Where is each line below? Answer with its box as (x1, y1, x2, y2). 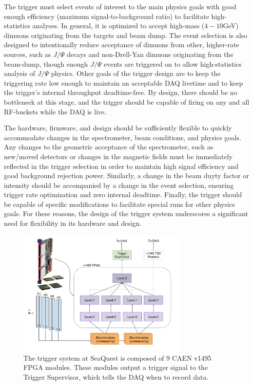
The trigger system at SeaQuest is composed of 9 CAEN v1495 (23, 352, 212, 363)
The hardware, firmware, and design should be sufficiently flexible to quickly (4, 123, 232, 133)
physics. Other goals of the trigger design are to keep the (51, 68, 221, 78)
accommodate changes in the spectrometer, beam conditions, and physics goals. (4, 132, 241, 142)
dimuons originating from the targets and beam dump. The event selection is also (4, 30, 248, 40)
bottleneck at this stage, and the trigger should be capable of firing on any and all (4, 96, 250, 107)
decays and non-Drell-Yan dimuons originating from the (67, 49, 234, 59)
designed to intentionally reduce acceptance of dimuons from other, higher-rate (4, 39, 239, 50)
